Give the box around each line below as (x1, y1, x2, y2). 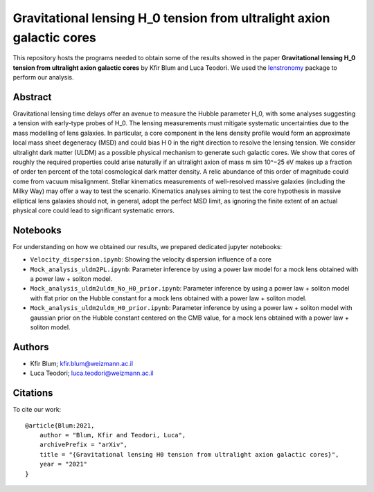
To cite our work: (12, 406, 62, 414)
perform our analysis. (12, 73, 74, 82)
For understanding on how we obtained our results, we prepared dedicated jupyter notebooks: (12, 242, 283, 250)
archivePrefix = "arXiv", (39, 441, 128, 449)
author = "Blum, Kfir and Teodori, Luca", (39, 431, 186, 439)
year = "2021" (39, 460, 88, 468)
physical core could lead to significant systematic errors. (12, 206, 175, 215)
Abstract (12, 91, 52, 103)
